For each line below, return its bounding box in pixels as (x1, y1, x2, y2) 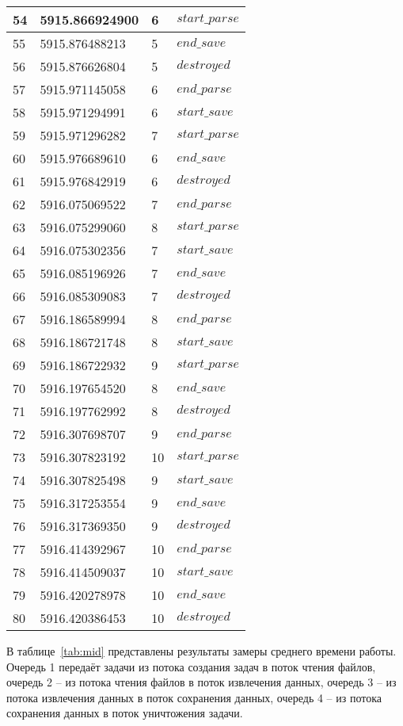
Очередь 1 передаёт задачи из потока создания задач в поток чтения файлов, (6, 658, 376, 674)
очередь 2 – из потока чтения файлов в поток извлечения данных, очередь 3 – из (6, 674, 397, 690)
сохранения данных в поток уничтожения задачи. (6, 705, 243, 721)
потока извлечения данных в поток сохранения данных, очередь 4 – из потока (6, 689, 382, 705)
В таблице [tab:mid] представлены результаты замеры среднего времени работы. (6, 643, 397, 659)
